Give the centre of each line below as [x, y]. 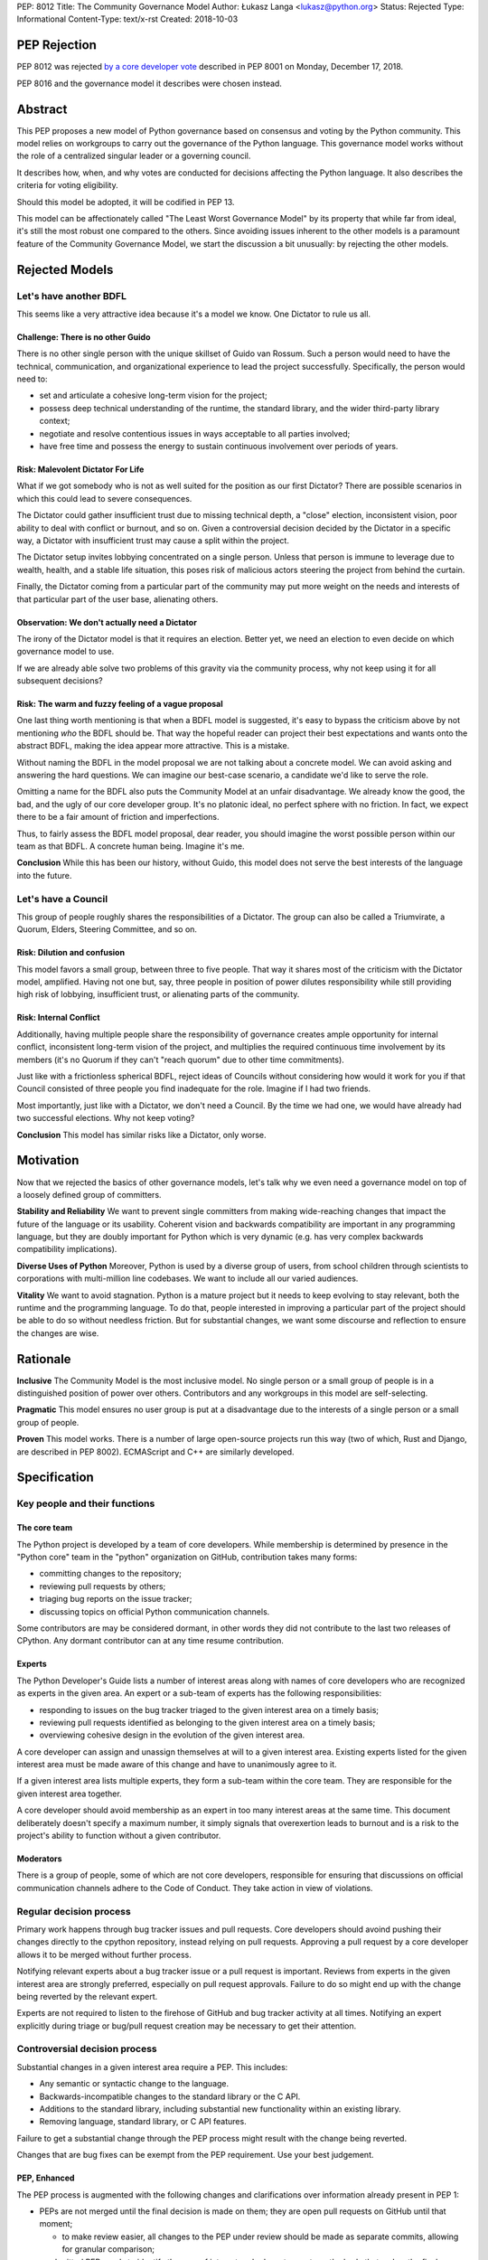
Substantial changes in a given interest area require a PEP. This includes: [152, 2067]
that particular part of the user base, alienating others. [117, 599]
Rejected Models [65, 270]
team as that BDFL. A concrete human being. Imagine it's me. [131, 846]
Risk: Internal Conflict [58, 1018]
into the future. [44, 875]
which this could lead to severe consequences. [104, 498]
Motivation [48, 1160]
